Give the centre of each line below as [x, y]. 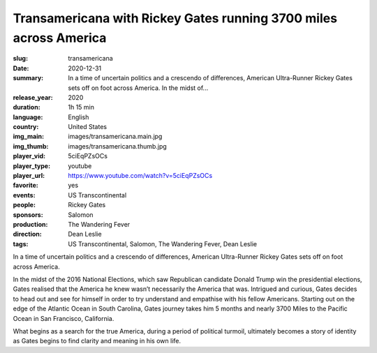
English [79, 117]
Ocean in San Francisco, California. [64, 318]
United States [88, 127]
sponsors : [28, 215]
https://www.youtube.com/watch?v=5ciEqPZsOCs [140, 176]
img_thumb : [31, 146]
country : [26, 127]
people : [24, 205]
